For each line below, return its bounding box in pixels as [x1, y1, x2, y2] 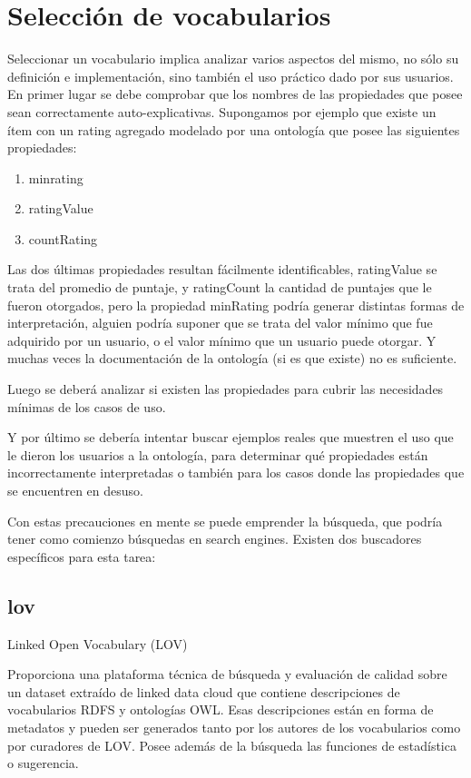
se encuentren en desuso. [7, 481, 143, 499]
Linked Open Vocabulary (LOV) [7, 634, 188, 653]
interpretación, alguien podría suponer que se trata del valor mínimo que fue [7, 313, 433, 332]
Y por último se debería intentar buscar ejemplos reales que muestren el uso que [7, 428, 454, 447]
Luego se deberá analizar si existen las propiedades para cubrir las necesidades [7, 379, 444, 399]
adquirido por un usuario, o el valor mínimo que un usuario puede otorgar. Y [7, 330, 437, 350]
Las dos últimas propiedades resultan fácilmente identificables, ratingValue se [7, 260, 437, 279]
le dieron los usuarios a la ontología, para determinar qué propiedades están [7, 445, 428, 464]
